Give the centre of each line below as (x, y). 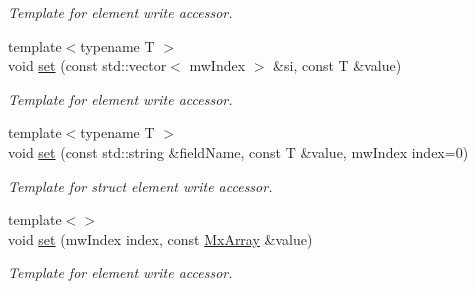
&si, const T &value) (337, 65)
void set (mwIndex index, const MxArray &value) (160, 238)
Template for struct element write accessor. (140, 185)
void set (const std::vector (87, 65)
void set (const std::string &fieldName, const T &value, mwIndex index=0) (238, 151)
